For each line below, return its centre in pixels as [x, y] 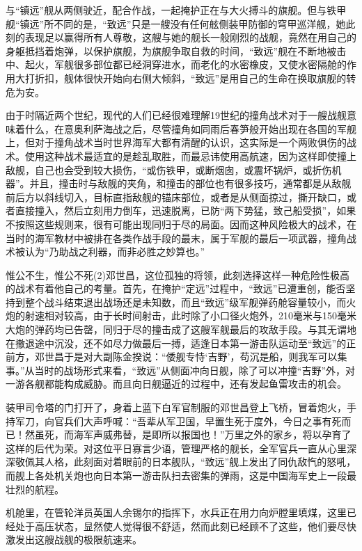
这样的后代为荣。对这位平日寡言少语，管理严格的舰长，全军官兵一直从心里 [176, 448]
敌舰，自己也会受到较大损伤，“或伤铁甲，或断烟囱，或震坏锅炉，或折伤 [169, 169]
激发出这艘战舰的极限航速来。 [74, 540]
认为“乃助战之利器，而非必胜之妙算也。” [115, 251]
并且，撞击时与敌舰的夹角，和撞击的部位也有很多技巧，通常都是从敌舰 [190, 183]
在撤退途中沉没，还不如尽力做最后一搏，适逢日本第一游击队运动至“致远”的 [176, 343]
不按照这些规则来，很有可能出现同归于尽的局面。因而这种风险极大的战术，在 [181, 224]
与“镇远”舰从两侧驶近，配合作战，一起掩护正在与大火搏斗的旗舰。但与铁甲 [176, 10]
